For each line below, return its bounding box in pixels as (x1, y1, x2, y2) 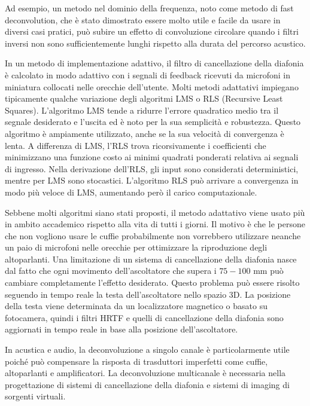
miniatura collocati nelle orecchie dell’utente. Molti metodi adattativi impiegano (5, 80, 299, 93)
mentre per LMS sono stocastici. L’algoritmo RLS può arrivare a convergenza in (5, 174, 299, 187)
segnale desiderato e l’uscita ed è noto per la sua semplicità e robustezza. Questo (5, 115, 301, 128)
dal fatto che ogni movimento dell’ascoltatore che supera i (5, 264, 217, 277)
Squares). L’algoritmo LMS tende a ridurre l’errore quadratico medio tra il (5, 103, 279, 116)
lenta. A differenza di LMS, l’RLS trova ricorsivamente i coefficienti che (5, 139, 266, 151)
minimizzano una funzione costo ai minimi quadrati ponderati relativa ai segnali (5, 151, 299, 163)
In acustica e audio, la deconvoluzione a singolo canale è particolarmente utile (5, 343, 290, 356)
